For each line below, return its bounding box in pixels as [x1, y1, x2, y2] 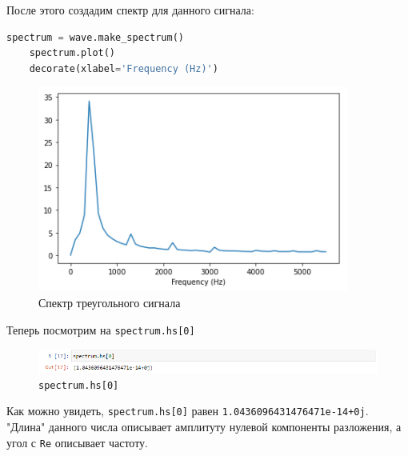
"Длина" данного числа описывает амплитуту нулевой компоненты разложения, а [6, 418, 402, 434]
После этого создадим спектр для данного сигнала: [6, 2, 254, 18]
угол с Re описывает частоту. [6, 434, 149, 450]
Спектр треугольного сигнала [38, 294, 181, 310]
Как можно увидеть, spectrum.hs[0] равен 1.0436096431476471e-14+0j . [6, 402, 369, 419]
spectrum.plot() [29, 47, 116, 59]
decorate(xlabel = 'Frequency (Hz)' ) [29, 62, 218, 74]
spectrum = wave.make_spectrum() [6, 31, 184, 43]
